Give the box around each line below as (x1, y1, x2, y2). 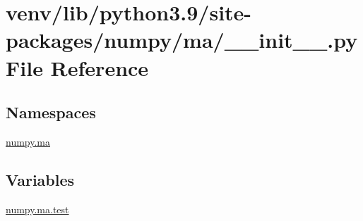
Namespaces (6, 101, 96, 123)
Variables (6, 168, 75, 190)
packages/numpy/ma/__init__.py (6, 25, 358, 54)
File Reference (6, 53, 149, 82)
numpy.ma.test (6, 201, 69, 216)
